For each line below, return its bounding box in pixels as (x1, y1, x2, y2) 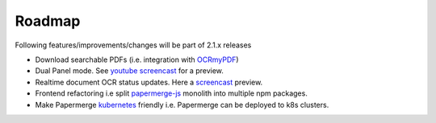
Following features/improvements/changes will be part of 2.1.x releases (15, 40, 252, 50)
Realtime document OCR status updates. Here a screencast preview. (35, 77, 263, 87)
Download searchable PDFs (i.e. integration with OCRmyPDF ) (35, 55, 239, 64)
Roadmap (15, 12, 81, 30)
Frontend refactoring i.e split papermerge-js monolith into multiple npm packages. (35, 88, 308, 98)
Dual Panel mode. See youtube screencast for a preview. (35, 66, 224, 76)
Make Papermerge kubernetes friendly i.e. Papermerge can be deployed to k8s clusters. (35, 100, 329, 109)
